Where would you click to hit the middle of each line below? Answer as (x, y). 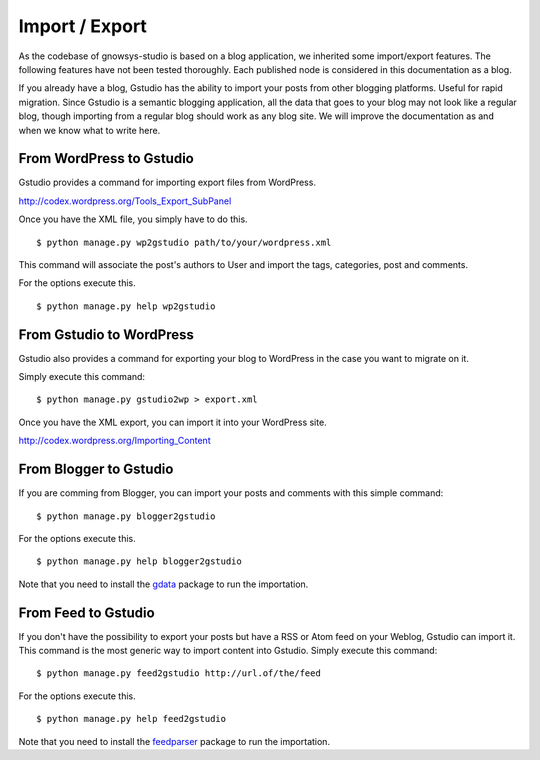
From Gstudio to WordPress (106, 334)
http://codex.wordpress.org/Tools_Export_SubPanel (125, 201)
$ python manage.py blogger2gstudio (126, 516)
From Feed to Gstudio (86, 612)
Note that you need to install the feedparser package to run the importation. (174, 741)
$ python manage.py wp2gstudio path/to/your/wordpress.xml (184, 242)
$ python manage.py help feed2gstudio (131, 719)
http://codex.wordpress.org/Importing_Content (114, 441)
